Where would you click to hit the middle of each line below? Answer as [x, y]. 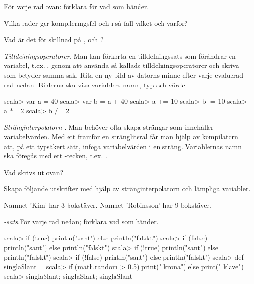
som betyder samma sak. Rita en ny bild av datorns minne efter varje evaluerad [124, 75]
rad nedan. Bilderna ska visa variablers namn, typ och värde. [95, 84]
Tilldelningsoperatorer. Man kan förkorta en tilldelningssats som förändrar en [120, 55]
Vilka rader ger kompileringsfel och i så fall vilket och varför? [96, 23]
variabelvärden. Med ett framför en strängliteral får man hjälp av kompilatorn [121, 136]
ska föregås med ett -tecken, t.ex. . [56, 156]
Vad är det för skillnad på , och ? [54, 39]
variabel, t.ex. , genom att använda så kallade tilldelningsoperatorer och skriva [122, 65]
